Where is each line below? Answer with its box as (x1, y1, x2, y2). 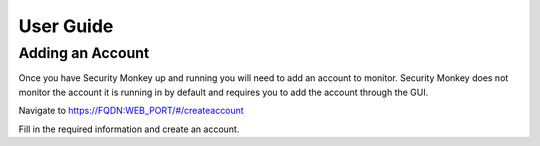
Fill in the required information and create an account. (18, 123, 240, 135)
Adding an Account (18, 44, 150, 62)
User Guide (18, 15, 114, 37)
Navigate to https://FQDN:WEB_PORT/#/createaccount (18, 105, 244, 117)
